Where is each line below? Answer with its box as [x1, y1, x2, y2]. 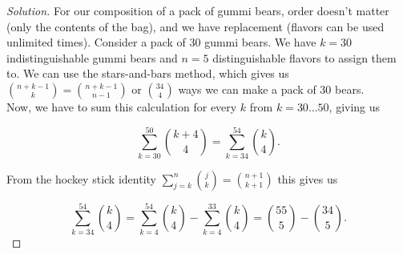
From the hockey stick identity [6, 170, 156, 187]
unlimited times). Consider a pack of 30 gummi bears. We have [6, 34, 316, 50]
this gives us [277, 170, 338, 187]
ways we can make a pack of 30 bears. [178, 80, 365, 97]
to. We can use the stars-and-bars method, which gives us [6, 65, 289, 82]
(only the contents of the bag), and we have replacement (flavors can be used [6, 18, 385, 34]
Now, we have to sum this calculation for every [6, 98, 237, 115]
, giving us [328, 98, 381, 115]
